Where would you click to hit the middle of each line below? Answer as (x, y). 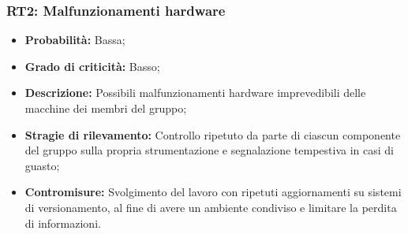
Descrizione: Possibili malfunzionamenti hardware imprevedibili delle (195, 93)
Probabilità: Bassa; (75, 40)
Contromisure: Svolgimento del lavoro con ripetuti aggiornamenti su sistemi (213, 192)
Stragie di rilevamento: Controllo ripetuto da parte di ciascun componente (213, 134)
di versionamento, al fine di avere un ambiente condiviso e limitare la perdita (211, 207)
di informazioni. (63, 223)
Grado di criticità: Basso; (92, 66)
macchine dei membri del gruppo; (106, 108)
